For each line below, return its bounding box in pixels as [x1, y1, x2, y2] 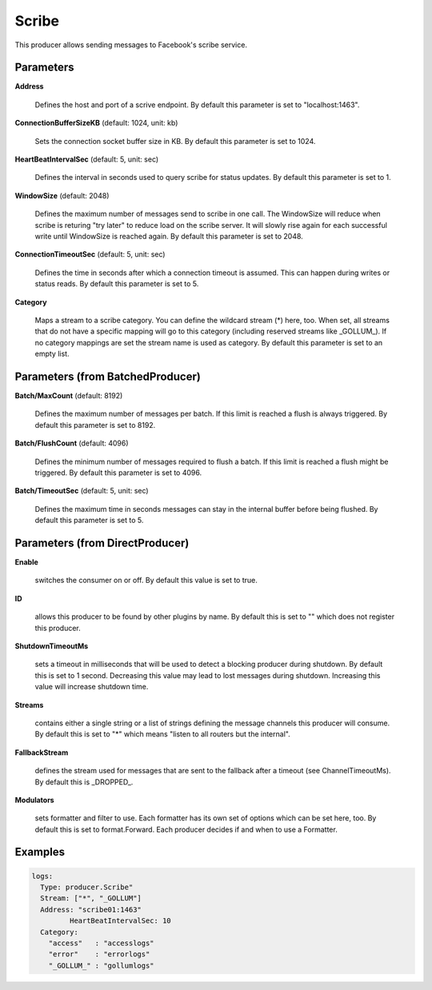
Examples [14, 845, 66, 859]
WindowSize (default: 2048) [14, 190, 110, 200]
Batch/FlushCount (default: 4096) [14, 438, 129, 448]
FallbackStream [14, 748, 69, 757]
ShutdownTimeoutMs [14, 641, 89, 651]
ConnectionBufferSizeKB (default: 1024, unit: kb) [14, 118, 178, 128]
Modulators [14, 795, 55, 804]
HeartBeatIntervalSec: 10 [69, 916, 171, 925]
